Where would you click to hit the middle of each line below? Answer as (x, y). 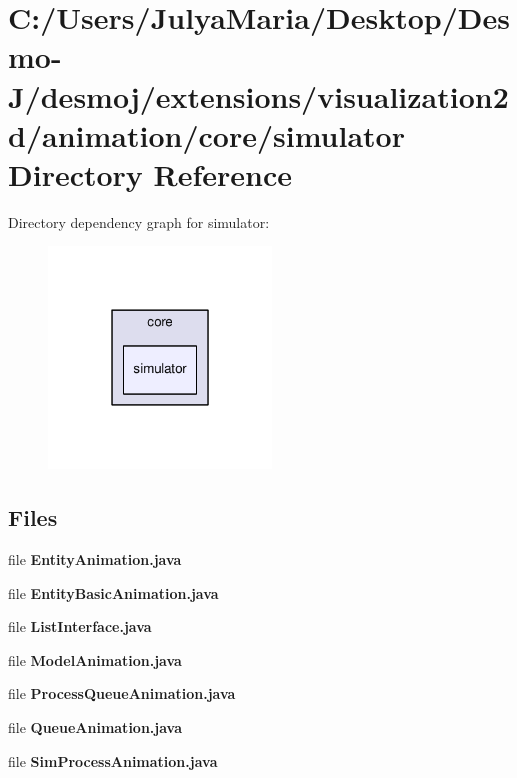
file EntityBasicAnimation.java (113, 592)
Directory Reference (150, 173)
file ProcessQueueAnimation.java (122, 693)
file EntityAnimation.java (95, 558)
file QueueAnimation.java (95, 726)
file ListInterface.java (80, 626)
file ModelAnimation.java (95, 659)
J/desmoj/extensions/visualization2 (258, 95)
